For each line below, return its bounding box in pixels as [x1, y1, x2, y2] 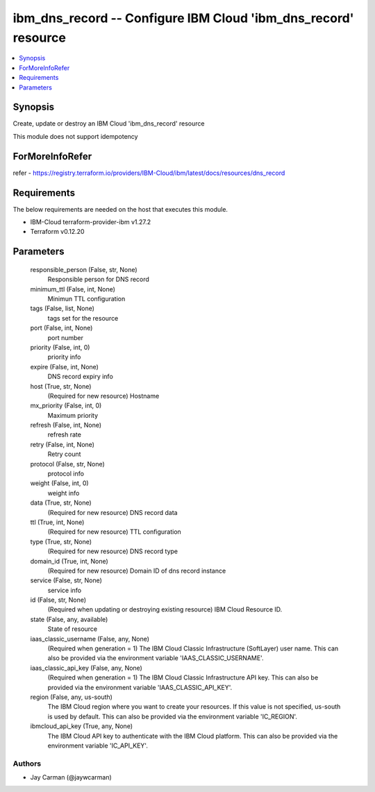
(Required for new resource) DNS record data [47, 508, 178, 516]
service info [47, 586, 82, 594]
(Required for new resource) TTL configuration [47, 528, 182, 536]
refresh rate [47, 430, 81, 439]
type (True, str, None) [30, 537, 92, 546]
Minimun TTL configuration [47, 294, 126, 303]
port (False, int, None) [30, 323, 93, 332]
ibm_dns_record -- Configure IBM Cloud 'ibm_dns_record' [12, 10, 354, 26]
